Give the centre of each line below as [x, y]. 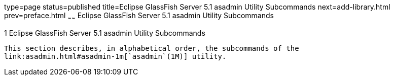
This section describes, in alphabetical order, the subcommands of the [152, 48]
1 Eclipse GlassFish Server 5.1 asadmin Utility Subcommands [105, 33]
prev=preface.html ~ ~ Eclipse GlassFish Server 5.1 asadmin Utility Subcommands [139, 16]
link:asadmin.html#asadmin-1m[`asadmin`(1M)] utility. [115, 56]
